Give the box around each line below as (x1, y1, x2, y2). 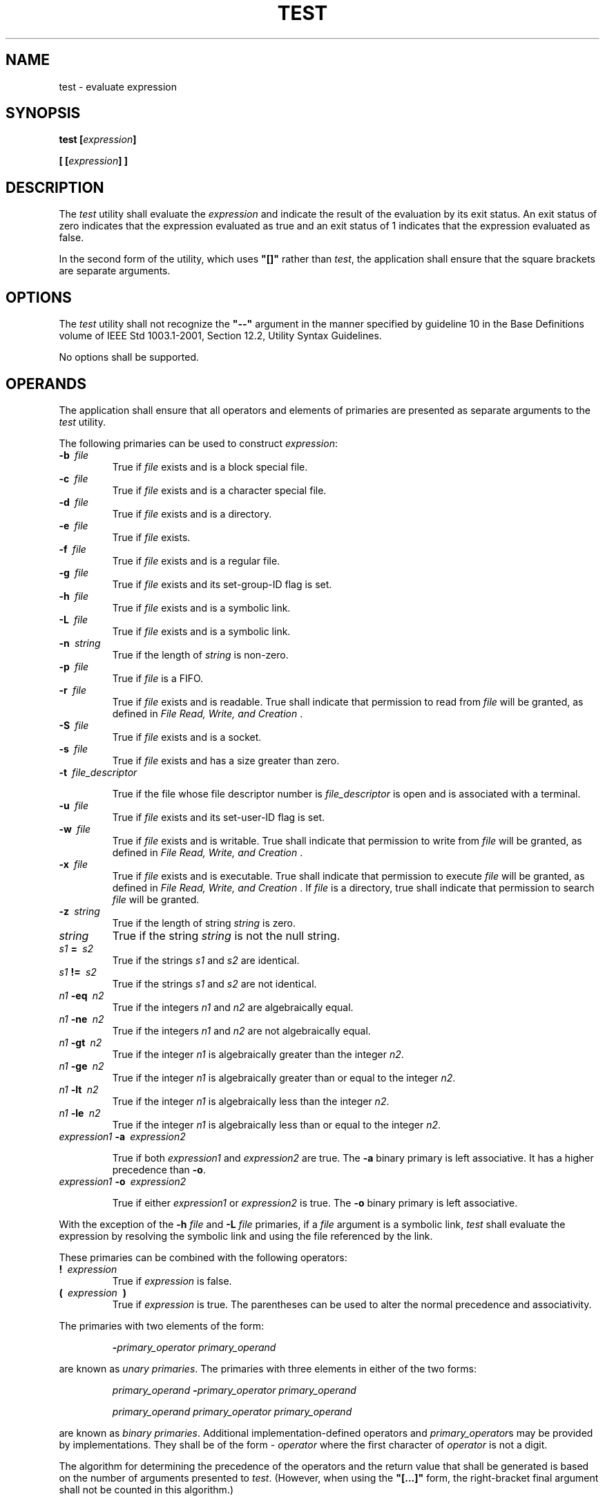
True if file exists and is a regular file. (112, 554, 280, 567)
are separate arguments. (59, 265, 171, 277)
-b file (59, 449, 89, 461)
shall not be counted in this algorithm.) (59, 1483, 234, 1495)
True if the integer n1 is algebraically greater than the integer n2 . (112, 1048, 404, 1060)
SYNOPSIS (6, 104, 81, 122)
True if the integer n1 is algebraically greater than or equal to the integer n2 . (112, 1071, 456, 1084)
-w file (59, 822, 91, 835)
